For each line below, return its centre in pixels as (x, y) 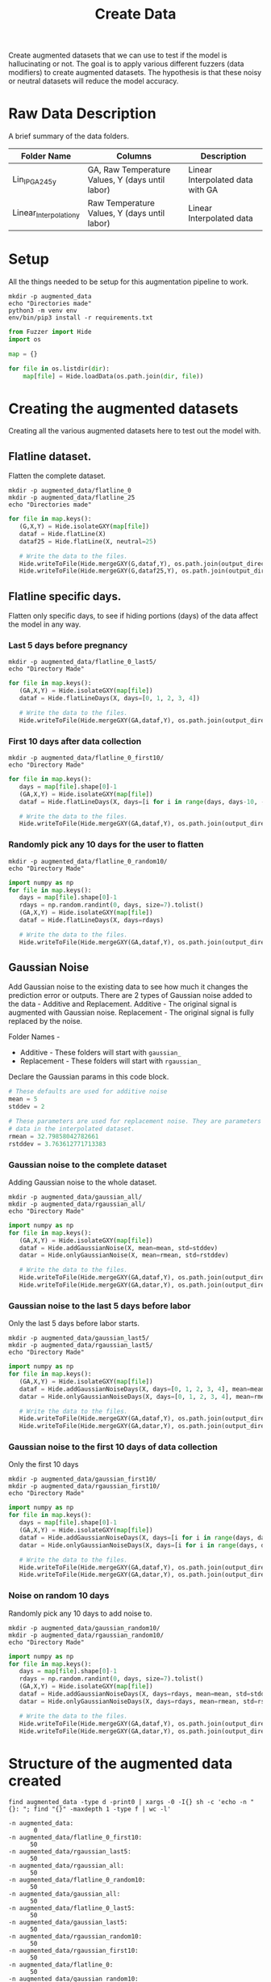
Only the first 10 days (44, 1464)
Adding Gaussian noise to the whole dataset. (83, 1182)
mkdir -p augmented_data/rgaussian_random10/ (86, 1635)
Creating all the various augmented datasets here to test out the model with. (135, 431)
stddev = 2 (27, 1107)
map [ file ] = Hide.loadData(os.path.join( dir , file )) (113, 376)
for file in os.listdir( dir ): (59, 369)
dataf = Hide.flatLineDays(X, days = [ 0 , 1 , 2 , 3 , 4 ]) (109, 699)
